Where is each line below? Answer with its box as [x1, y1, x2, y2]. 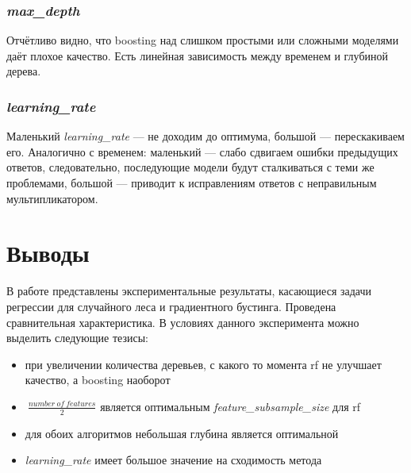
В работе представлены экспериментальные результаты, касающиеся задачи [6, 283, 372, 299]
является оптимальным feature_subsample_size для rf [100, 398, 361, 414]
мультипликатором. [6, 190, 98, 206]
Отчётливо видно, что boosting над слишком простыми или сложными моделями [6, 32, 399, 48]
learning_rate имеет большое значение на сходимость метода [25, 452, 322, 468]
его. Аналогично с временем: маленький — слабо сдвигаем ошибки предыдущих [6, 143, 398, 160]
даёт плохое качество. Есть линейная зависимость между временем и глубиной [6, 47, 389, 63]
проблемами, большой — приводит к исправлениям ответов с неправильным [6, 175, 377, 190]
